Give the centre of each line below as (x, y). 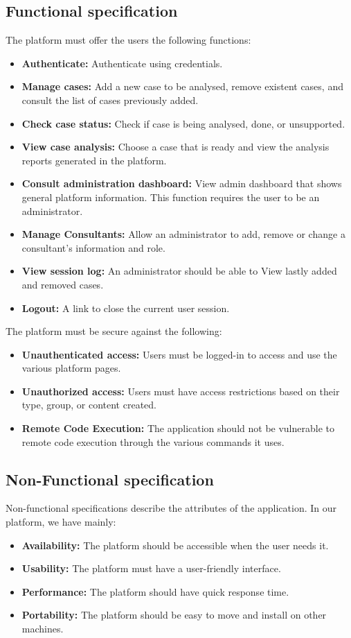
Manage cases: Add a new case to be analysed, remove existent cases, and (182, 86)
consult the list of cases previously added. (110, 100)
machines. (43, 629)
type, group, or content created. (89, 405)
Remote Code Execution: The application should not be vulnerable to (178, 428)
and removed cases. (63, 284)
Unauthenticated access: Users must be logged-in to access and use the (179, 354)
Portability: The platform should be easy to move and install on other (174, 615)
